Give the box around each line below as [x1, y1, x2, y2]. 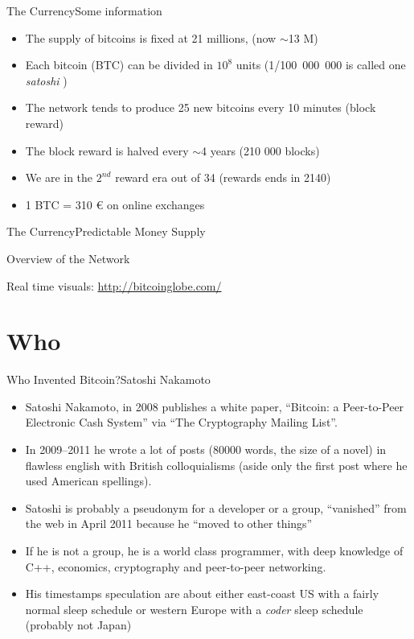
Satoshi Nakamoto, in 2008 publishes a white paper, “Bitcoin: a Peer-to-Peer [25, 398, 404, 414]
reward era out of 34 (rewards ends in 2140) [115, 169, 331, 186]
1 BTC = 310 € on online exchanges [25, 196, 205, 212]
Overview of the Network [6, 249, 130, 266]
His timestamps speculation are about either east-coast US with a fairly [25, 585, 379, 602]
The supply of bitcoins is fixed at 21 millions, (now [25, 29, 277, 46]
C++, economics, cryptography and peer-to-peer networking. [25, 558, 326, 575]
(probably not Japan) [25, 616, 132, 633]
